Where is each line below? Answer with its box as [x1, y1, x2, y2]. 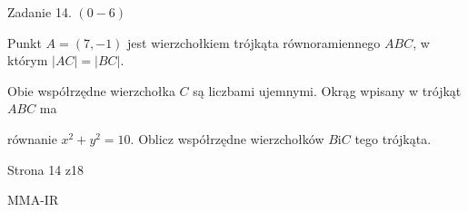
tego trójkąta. [354, 129, 432, 148]
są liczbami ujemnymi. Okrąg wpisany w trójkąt [193, 81, 462, 100]
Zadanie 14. [7, 3, 72, 21]
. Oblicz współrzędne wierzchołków [130, 129, 324, 148]
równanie [7, 129, 57, 148]
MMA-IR [7, 190, 59, 209]
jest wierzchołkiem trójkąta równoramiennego [127, 33, 381, 52]
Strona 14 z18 [7, 159, 85, 178]
